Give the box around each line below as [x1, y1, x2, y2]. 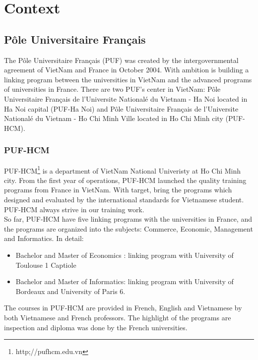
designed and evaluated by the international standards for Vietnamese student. [4, 194, 244, 204]
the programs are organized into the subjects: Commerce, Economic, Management [4, 223, 253, 234]
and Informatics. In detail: [4, 233, 84, 243]
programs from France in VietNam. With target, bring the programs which [4, 184, 232, 195]
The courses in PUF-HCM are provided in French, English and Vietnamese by [4, 302, 242, 313]
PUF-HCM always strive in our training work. [4, 204, 144, 214]
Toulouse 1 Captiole [15, 259, 76, 270]
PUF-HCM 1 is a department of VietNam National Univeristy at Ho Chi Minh [4, 164, 241, 176]
